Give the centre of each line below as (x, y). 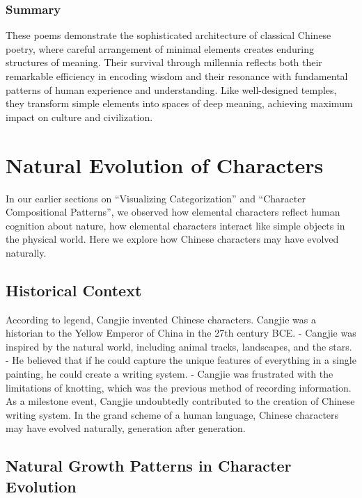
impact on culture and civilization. (79, 117)
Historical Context (74, 290)
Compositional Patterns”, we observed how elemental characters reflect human (173, 212)
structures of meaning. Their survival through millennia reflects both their (164, 62)
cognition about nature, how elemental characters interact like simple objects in (175, 225)
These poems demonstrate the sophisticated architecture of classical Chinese (168, 35)
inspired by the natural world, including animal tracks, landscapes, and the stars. (179, 346)
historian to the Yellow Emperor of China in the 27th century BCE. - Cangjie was (181, 333)
